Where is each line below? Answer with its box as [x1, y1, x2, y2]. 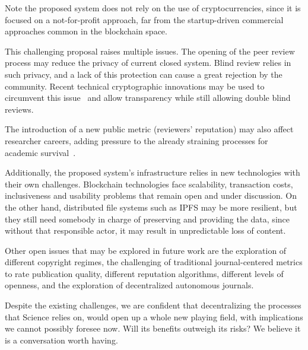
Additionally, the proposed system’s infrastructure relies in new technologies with [5, 166, 300, 179]
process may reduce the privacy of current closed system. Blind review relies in [5, 56, 291, 69]
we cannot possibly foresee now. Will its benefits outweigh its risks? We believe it [5, 322, 301, 335]
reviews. [5, 103, 34, 115]
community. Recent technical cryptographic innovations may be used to [5, 79, 265, 92]
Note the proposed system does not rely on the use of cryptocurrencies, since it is [5, 2, 301, 14]
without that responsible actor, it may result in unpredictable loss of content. [5, 224, 286, 237]
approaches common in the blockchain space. [5, 25, 167, 37]
